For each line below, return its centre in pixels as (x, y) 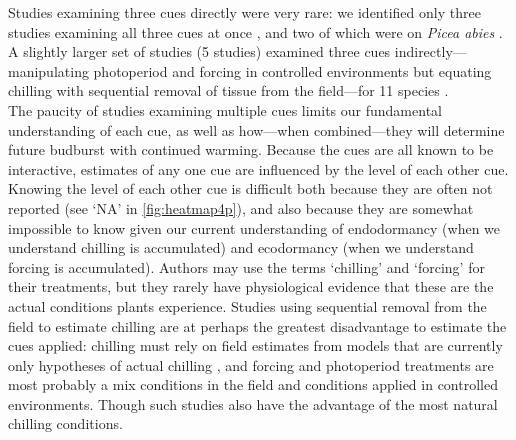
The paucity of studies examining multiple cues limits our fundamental (225, 109)
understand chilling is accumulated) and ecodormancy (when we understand (241, 247)
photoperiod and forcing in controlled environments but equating (292, 70)
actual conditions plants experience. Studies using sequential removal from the (247, 305)
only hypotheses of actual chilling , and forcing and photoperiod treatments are (251, 364)
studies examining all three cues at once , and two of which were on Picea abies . (255, 31)
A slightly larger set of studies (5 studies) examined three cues (199, 51)
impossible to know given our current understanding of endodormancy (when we (254, 227)
